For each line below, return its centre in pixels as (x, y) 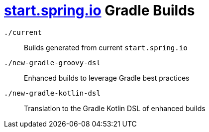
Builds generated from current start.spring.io (106, 47)
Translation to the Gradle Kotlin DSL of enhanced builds (115, 108)
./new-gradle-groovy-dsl (52, 63)
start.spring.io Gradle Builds (100, 10)
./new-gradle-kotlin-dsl (52, 93)
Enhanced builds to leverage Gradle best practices (107, 78)
